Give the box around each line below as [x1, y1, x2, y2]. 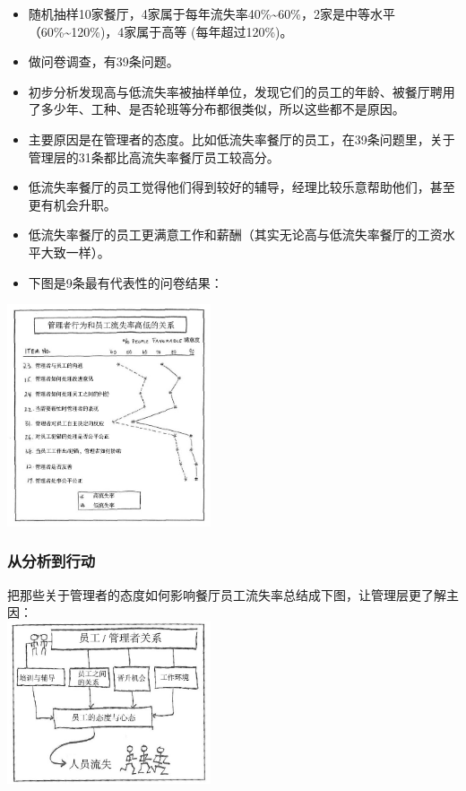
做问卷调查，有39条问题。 [28, 52, 179, 71]
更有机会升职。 [28, 195, 116, 213]
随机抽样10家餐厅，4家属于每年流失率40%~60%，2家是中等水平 [28, 4, 395, 22]
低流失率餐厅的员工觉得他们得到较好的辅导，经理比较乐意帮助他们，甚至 [28, 178, 455, 196]
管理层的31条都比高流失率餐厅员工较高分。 [28, 147, 280, 166]
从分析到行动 [7, 550, 96, 572]
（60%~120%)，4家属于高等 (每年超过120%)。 [28, 22, 293, 40]
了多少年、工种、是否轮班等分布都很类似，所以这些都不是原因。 [28, 100, 405, 118]
